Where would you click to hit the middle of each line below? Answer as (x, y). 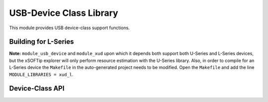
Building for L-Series (42, 42)
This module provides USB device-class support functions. (69, 28)
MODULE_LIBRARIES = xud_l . (41, 74)
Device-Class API (37, 88)
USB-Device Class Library (64, 13)
